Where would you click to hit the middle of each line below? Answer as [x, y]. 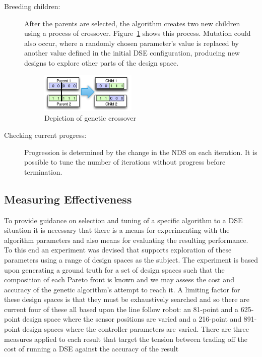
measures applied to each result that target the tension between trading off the [126, 339]
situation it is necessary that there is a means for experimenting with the [117, 230]
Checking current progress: [45, 135]
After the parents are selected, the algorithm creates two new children [132, 23]
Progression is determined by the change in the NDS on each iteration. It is [141, 152]
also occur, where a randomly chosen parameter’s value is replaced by [132, 43]
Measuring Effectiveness [68, 199]
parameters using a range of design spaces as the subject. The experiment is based [131, 259]
